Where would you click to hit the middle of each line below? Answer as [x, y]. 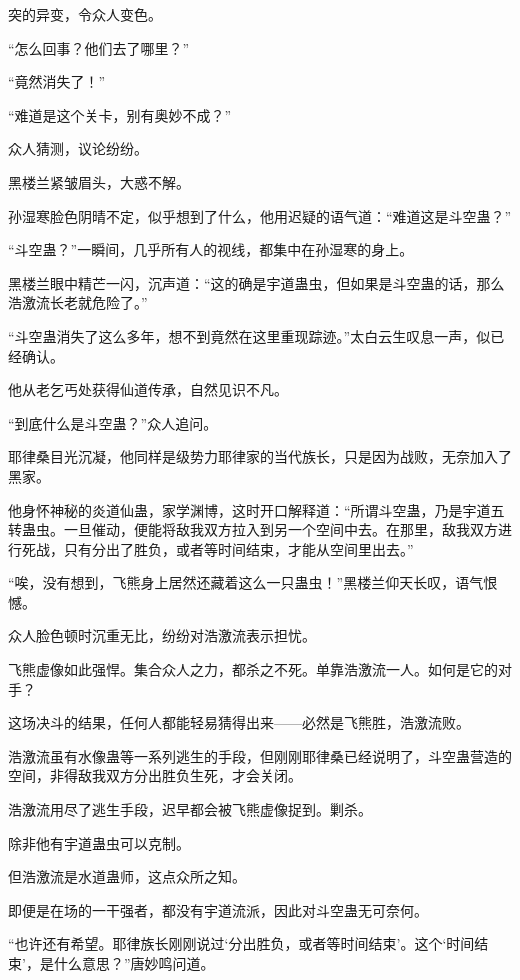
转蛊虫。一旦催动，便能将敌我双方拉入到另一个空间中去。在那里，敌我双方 [253, 529]
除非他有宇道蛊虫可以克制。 [99, 842]
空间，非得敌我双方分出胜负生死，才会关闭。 [155, 775]
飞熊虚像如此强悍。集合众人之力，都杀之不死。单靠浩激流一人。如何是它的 [253, 669]
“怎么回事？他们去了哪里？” [99, 47]
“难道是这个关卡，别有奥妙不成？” [120, 114]
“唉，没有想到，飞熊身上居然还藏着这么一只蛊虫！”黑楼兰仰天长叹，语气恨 [253, 582]
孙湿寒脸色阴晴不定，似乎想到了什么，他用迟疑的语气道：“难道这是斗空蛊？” [260, 215]
